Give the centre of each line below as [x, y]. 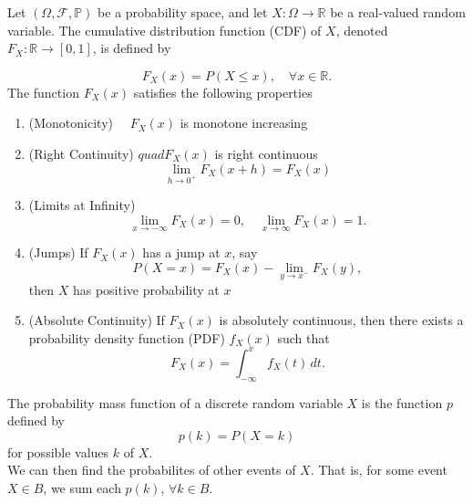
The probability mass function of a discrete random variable [175, 402]
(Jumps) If [58, 252]
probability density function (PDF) [127, 337]
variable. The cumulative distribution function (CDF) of [165, 30]
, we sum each [82, 487]
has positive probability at [146, 289]
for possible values [58, 451]
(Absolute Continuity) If [97, 320]
